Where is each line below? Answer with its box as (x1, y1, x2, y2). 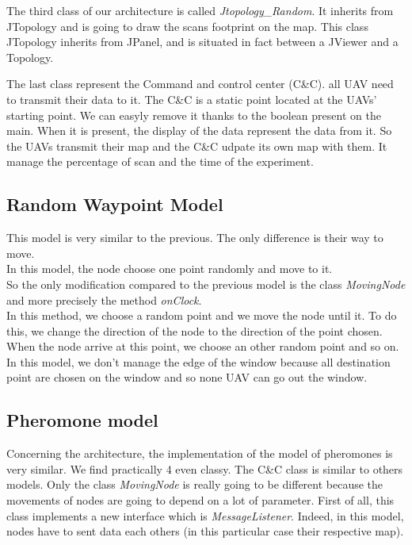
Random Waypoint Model (6, 192, 223, 217)
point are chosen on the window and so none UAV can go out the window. (6, 369, 368, 386)
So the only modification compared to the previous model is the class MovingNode (6, 275, 406, 292)
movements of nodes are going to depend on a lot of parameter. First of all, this (6, 492, 395, 509)
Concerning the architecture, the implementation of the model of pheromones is (6, 445, 393, 462)
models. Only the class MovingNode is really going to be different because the (6, 476, 383, 493)
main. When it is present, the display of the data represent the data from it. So (6, 122, 392, 139)
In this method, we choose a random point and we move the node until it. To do (6, 307, 397, 324)
